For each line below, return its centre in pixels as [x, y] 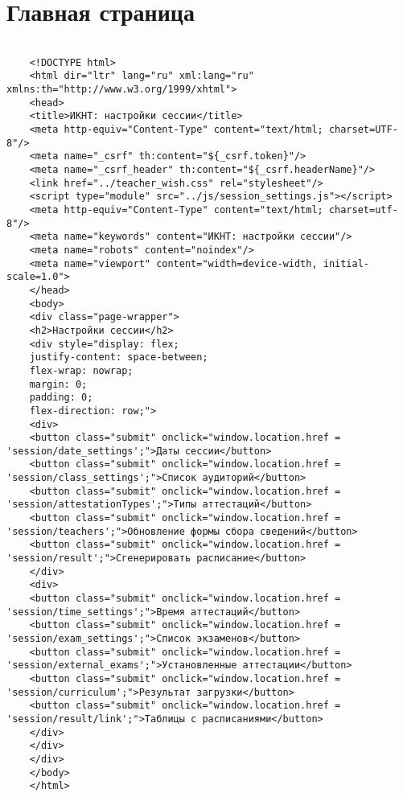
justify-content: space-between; [119, 357]
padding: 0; [61, 398]
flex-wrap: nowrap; [81, 370]
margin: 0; [58, 384]
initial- [346, 263]
